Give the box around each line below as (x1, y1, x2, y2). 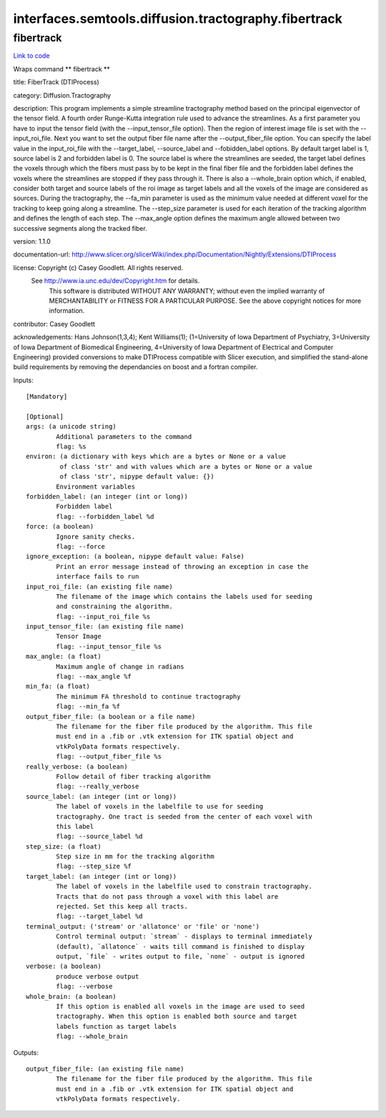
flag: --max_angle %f (56, 672, 132, 681)
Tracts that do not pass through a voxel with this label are (56, 892, 279, 900)
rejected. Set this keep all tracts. (56, 902, 189, 911)
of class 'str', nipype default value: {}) (59, 472, 214, 481)
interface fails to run (56, 572, 139, 581)
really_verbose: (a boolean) (26, 762, 128, 771)
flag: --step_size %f (56, 862, 132, 871)
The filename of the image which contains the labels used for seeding (56, 592, 312, 600)
